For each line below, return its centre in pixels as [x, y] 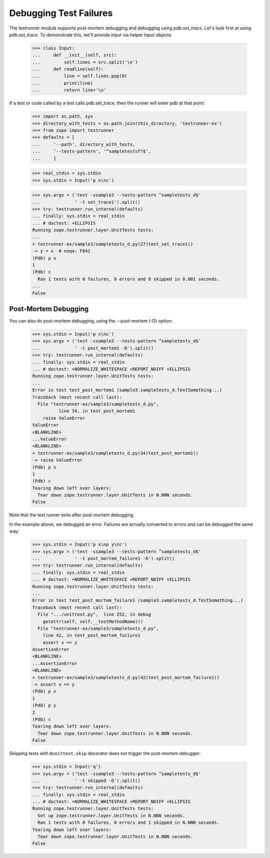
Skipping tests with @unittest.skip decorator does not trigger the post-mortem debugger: [105, 753]
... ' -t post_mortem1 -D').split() [93, 348]
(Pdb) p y [44, 705]
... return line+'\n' [69, 90]
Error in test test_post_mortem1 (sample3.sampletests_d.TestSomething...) [127, 390]
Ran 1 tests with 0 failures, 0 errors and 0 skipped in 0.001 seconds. [129, 279]
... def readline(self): [68, 69]
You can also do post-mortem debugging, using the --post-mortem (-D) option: [91, 321]
